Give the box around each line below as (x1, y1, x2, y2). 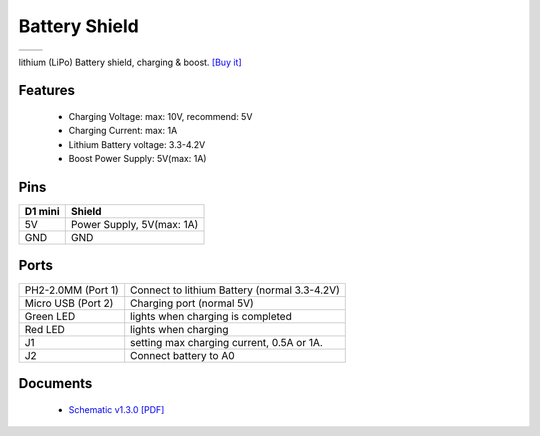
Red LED (24, 322, 65, 336)
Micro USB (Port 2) (24, 296, 114, 310)
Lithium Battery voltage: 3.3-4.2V (68, 138, 206, 150)
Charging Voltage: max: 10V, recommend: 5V (68, 110, 253, 122)
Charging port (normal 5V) (130, 296, 254, 310)
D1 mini (24, 205, 60, 219)
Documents (18, 375, 93, 392)
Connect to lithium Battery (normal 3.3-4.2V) (130, 283, 340, 297)
